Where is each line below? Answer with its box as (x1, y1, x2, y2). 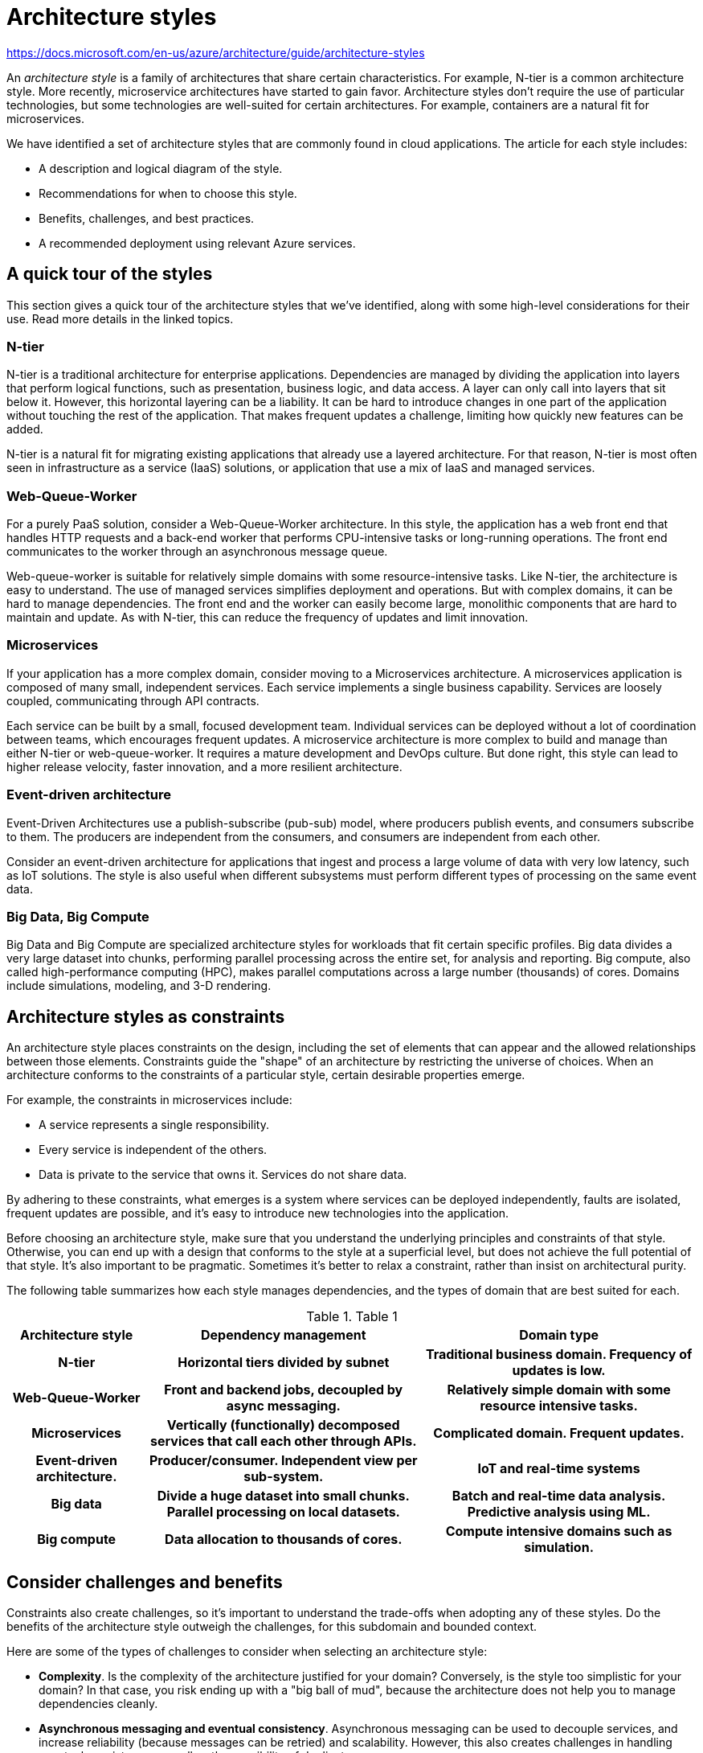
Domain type (519, 1327, 599, 1344)
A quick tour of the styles (6, 264, 213, 285)
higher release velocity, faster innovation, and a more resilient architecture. (6, 759, 403, 774)
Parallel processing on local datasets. (166, 1504, 400, 1521)
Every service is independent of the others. (39, 1143, 268, 1157)
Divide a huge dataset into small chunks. (157, 1488, 410, 1505)
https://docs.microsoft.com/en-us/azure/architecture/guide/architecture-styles (6, 45, 425, 60)
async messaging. (226, 1398, 341, 1414)
